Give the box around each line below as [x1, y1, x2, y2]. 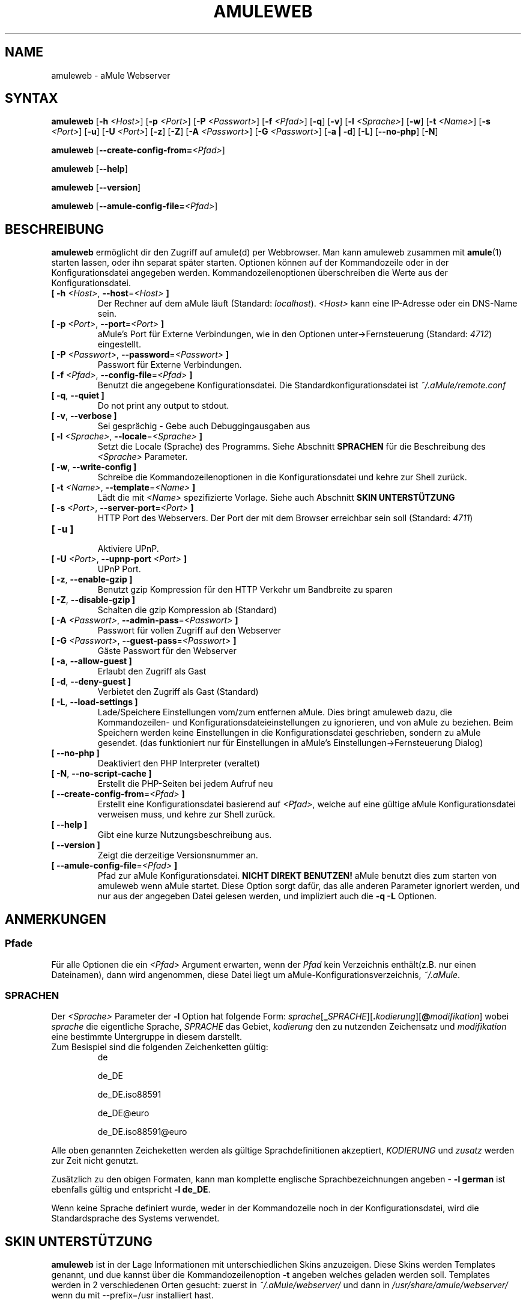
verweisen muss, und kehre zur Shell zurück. [97, 809, 276, 820]
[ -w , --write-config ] [51, 462, 137, 472]
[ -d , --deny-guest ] [51, 676, 131, 687]
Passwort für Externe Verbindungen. [97, 359, 242, 370]
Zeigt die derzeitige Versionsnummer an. [97, 850, 258, 861]
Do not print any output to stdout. [97, 400, 229, 411]
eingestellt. [97, 339, 141, 350]
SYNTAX [5, 91, 58, 106]
